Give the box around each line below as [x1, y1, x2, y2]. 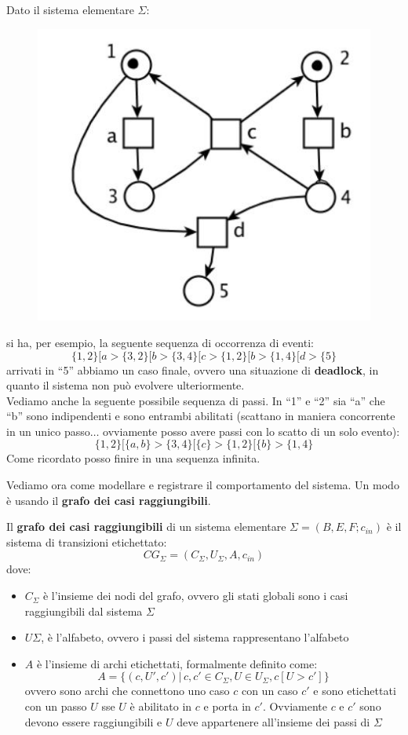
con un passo [24, 698, 87, 715]
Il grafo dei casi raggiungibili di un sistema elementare [6, 518, 286, 535]
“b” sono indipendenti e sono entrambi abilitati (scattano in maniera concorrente [6, 408, 395, 424]
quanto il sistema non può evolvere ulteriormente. [6, 377, 245, 393]
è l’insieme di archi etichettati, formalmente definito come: [36, 655, 318, 671]
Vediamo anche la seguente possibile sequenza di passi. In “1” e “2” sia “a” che [6, 392, 385, 408]
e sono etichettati [313, 682, 396, 699]
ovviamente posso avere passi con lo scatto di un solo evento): [103, 422, 400, 439]
